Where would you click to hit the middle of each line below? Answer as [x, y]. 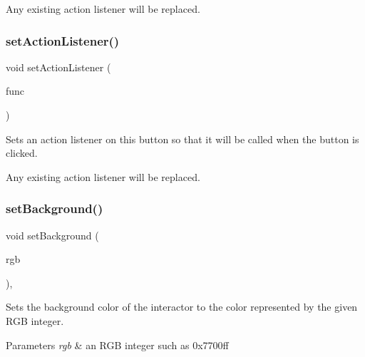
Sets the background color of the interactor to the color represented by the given [182, 307]
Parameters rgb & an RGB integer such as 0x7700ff [117, 345]
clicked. [22, 153]
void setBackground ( [52, 235]
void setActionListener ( [58, 67]
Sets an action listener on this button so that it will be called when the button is [182, 139]
